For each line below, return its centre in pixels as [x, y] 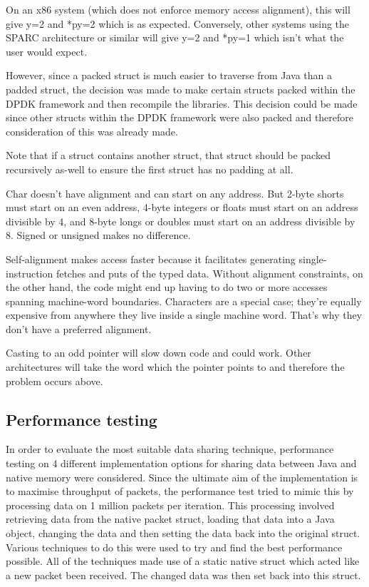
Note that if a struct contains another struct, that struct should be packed [168, 155]
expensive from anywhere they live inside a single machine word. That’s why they [184, 315]
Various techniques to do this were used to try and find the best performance [174, 547]
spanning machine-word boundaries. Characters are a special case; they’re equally [184, 301]
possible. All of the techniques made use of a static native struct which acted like [183, 561]
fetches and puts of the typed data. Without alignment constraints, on [209, 273]
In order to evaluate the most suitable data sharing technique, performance [170, 449]
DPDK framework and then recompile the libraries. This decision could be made [182, 103]
